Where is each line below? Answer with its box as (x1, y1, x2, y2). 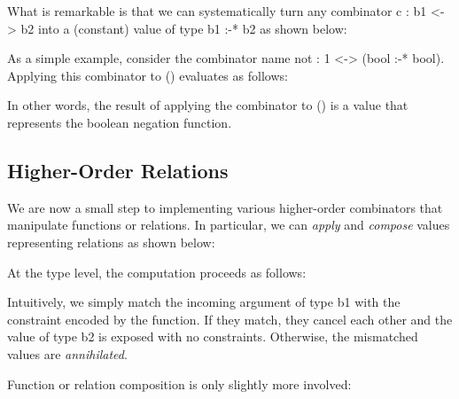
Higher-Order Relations (7, 156, 229, 184)
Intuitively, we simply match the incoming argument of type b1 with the (7, 293, 401, 311)
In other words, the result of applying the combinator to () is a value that (7, 96, 408, 114)
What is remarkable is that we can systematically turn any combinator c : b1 (7, 2, 427, 20)
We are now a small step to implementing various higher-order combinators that (7, 198, 443, 216)
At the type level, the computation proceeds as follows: (7, 262, 307, 281)
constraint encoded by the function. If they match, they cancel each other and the (7, 309, 453, 328)
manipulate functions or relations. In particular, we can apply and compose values (7, 215, 450, 234)
